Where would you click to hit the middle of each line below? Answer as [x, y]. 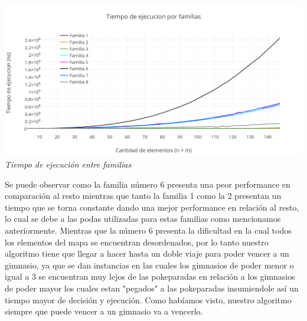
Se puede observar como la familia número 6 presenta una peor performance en [148, 184]
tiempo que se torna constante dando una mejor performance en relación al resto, [152, 207]
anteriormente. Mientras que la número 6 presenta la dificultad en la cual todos [148, 230]
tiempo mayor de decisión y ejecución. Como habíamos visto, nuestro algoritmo [148, 299]
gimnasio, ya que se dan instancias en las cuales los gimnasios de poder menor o [149, 265]
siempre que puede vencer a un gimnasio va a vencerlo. [104, 311]
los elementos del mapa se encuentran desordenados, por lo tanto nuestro [137, 242]
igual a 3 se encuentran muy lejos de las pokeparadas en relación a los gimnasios [150, 276]
